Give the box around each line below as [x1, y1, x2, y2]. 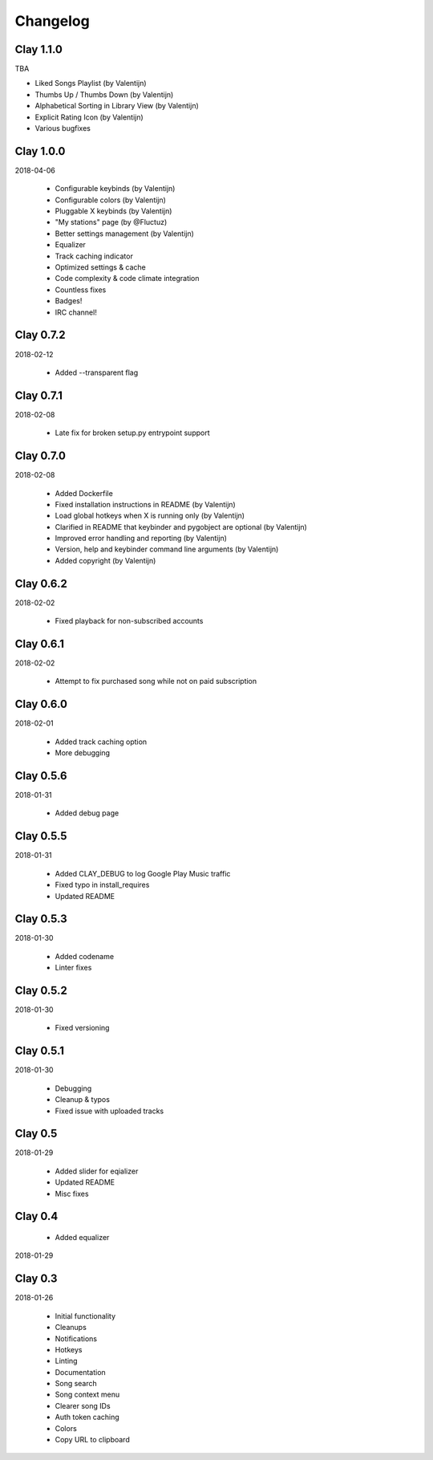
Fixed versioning [55, 1023, 110, 1033]
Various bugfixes [34, 124, 91, 133]
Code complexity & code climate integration [55, 274, 200, 283]
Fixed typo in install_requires [55, 880, 150, 890]
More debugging [55, 748, 111, 758]
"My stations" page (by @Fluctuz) [55, 218, 168, 227]
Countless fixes [55, 285, 107, 295]
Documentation [55, 1367, 106, 1377]
